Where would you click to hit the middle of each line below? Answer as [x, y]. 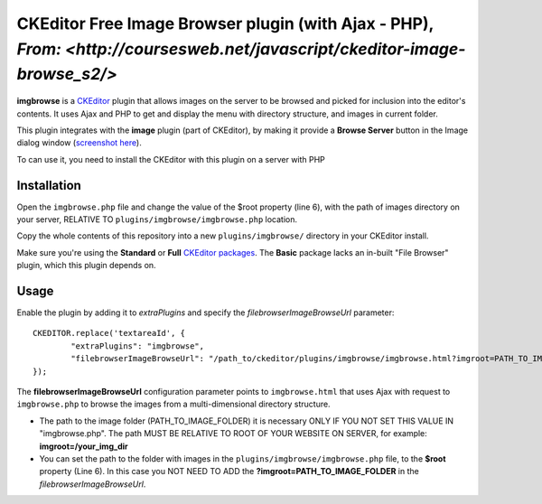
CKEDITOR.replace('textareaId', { [109, 333]
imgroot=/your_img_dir [84, 446]
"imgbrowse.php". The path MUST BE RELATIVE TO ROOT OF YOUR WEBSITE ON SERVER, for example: [234, 434]
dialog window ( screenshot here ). [79, 143]
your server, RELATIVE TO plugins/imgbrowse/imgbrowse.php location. [157, 219]
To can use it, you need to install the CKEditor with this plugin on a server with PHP [171, 159]
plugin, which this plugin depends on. [87, 266]
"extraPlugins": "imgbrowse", [138, 346]
